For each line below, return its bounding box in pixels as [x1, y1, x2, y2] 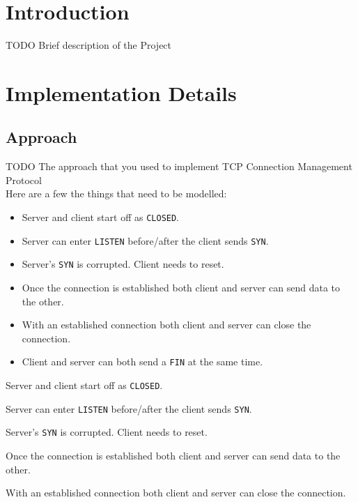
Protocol [6, 172, 42, 187]
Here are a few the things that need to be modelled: [6, 186, 227, 201]
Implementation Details [6, 78, 237, 107]
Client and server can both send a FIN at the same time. [22, 354, 263, 369]
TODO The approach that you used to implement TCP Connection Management [6, 159, 352, 174]
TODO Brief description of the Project [6, 38, 172, 52]
